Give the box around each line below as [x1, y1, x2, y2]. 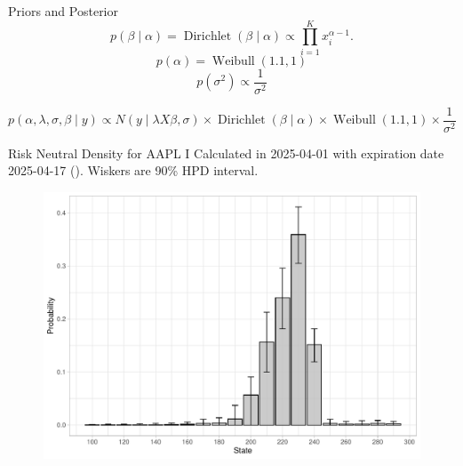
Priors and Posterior [8, 2, 118, 20]
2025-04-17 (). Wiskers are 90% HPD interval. [8, 161, 259, 180]
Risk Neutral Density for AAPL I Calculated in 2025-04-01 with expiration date [8, 143, 444, 162]
